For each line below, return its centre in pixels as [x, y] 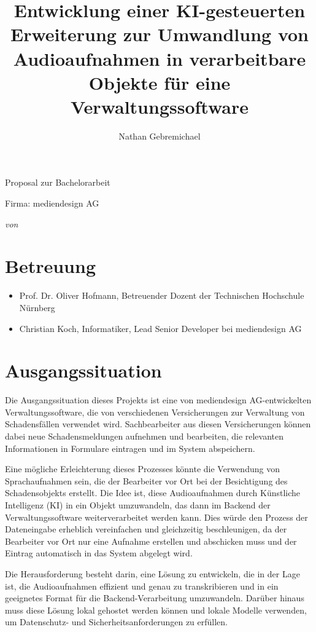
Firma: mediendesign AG [52, 203]
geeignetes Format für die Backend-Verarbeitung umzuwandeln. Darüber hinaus [155, 598]
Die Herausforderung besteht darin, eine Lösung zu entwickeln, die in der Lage [152, 574]
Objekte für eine [160, 82]
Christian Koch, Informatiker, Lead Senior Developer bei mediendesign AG [160, 328]
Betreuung [50, 266]
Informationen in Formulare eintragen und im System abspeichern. [130, 448]
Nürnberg [37, 307]
